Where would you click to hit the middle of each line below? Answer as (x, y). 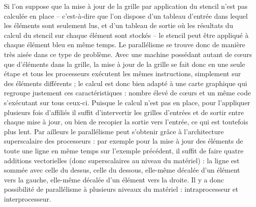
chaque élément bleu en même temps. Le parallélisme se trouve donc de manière (125, 44)
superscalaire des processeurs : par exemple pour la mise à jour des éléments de (124, 141)
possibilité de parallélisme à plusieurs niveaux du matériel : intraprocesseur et (121, 189)
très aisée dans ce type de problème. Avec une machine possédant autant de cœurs (128, 54)
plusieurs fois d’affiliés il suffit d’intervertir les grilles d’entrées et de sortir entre (124, 112)
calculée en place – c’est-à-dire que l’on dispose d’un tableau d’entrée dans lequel (126, 15)
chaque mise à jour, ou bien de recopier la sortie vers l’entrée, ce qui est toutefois (126, 122)
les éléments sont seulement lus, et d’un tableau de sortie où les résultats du (119, 25)
